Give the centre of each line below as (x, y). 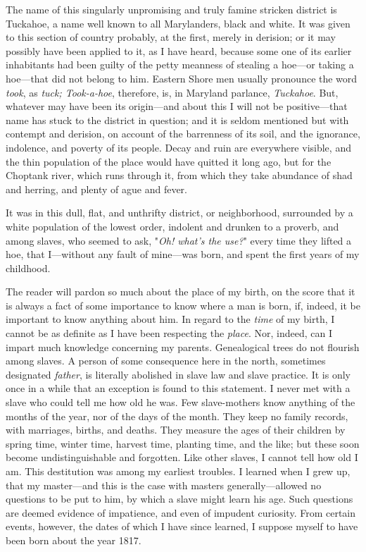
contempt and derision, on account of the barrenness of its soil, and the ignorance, (183, 134)
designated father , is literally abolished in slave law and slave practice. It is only (178, 374)
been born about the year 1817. (74, 540)
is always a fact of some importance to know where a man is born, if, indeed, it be (183, 305)
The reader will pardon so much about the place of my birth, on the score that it (181, 292)
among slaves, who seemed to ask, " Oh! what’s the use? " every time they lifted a (179, 240)
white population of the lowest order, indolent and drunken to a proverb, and (172, 226)
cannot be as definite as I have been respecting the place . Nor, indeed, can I (169, 333)
